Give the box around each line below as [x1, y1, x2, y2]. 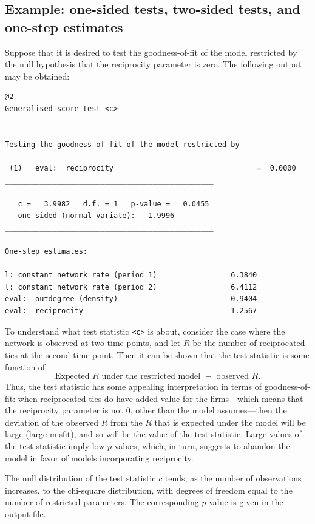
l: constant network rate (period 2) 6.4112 [5, 282, 257, 291]
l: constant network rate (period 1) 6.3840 [5, 271, 257, 280]
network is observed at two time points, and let [5, 336, 181, 349]
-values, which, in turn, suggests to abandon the [112, 440, 290, 452]
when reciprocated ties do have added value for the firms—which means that [18, 392, 303, 404]
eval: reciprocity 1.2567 [5, 307, 257, 316]
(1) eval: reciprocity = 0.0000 [9, 163, 296, 172]
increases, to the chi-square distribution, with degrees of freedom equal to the [5, 483, 293, 496]
